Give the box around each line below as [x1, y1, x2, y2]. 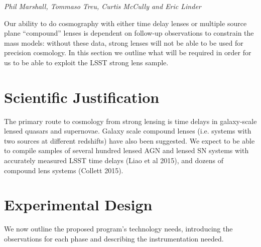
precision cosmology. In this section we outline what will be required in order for [4, 47, 251, 58]
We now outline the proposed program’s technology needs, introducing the [4, 223, 233, 234]
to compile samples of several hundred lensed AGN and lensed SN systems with [4, 145, 249, 156]
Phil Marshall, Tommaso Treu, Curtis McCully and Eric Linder [4, 1, 201, 11]
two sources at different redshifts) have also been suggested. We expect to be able [4, 135, 255, 146]
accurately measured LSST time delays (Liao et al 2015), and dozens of [4, 155, 223, 166]
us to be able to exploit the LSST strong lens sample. [4, 57, 169, 67]
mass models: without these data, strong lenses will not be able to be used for [4, 37, 243, 48]
